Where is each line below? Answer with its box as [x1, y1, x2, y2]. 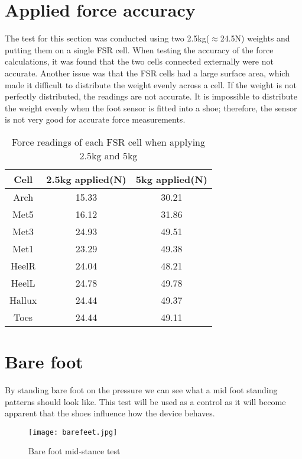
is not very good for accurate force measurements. [5, 113, 186, 126]
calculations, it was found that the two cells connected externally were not [5, 55, 274, 68]
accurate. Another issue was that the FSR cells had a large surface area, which [5, 66, 290, 79]
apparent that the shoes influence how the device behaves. [5, 407, 215, 419]
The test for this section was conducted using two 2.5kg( [5, 32, 210, 44]
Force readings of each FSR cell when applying [11, 134, 206, 149]
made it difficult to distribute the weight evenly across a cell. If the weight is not [5, 78, 297, 91]
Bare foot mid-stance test [28, 445, 121, 457]
